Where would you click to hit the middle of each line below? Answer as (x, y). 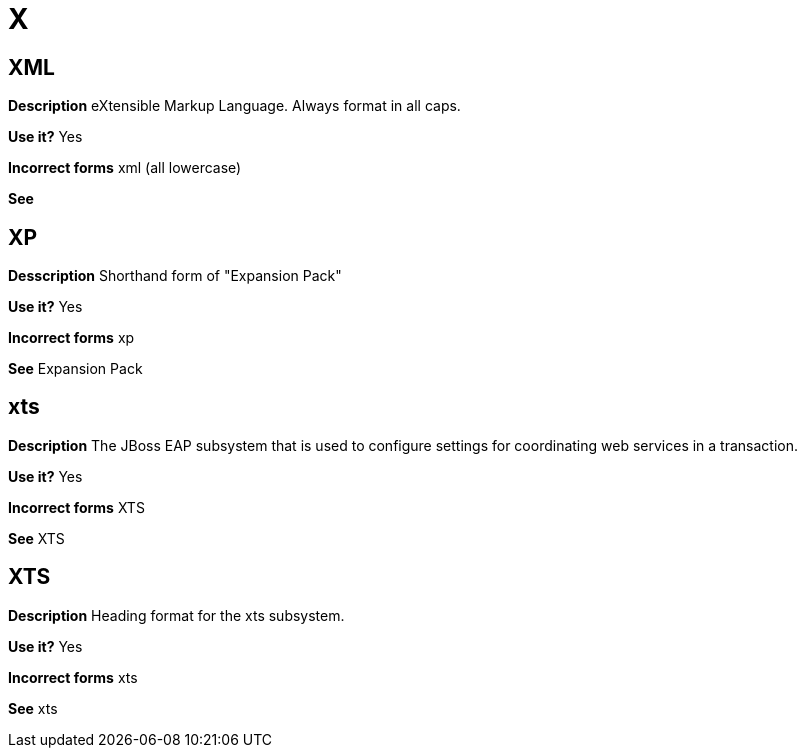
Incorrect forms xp (71, 338)
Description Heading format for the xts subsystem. (176, 615)
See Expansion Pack (75, 369)
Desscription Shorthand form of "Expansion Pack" (175, 276)
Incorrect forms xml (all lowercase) (125, 168)
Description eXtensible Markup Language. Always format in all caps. (234, 106)
